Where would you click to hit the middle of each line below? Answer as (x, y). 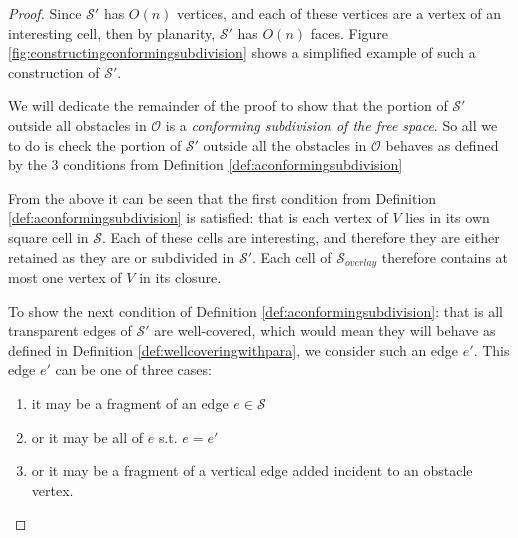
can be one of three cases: (133, 369)
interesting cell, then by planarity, (112, 32)
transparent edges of (70, 330)
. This (491, 349)
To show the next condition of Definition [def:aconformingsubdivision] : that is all (255, 310)
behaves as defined (442, 144)
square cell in (48, 236)
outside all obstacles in (77, 124)
